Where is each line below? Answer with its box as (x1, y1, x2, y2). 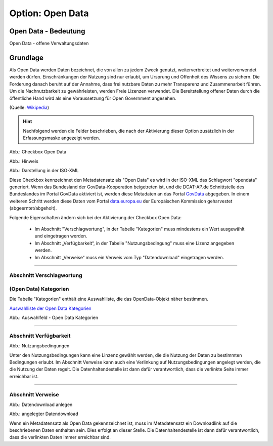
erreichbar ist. (9, 373, 39, 379)
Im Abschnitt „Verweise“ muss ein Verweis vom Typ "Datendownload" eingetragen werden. (34, 254, 224, 260)
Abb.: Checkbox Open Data (9, 149, 67, 155)
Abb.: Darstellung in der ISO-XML (9, 168, 79, 174)
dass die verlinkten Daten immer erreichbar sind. (9, 434, 111, 440)
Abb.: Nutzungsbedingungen (9, 343, 70, 349)
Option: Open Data (9, 8, 89, 19)
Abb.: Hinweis (9, 158, 39, 164)
